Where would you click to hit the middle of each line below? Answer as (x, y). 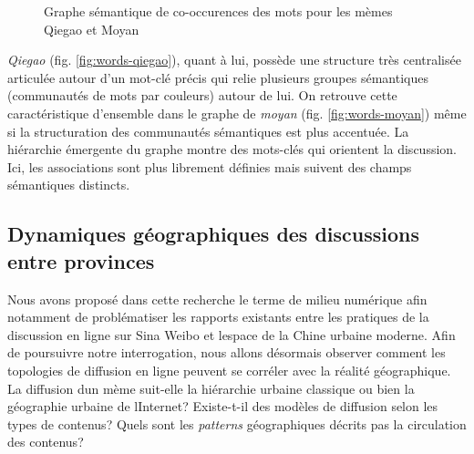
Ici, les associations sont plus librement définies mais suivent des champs (210, 166)
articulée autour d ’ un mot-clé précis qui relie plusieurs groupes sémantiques (218, 77)
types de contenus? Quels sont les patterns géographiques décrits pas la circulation (237, 423)
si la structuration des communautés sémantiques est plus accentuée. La (208, 131)
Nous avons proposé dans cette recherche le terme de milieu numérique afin (217, 299)
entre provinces (81, 260)
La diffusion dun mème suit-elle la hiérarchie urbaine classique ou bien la (211, 388)
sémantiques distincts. (69, 185)
